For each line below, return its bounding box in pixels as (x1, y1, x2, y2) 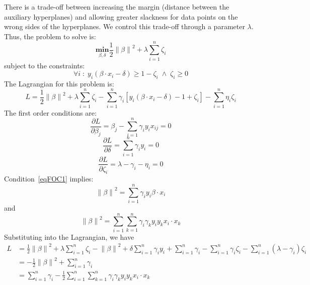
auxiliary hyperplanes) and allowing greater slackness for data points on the (4, 11, 238, 22)
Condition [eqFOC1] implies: (4, 173, 94, 184)
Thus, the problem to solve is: (4, 31, 96, 41)
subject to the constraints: (4, 60, 85, 70)
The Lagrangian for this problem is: (4, 78, 114, 88)
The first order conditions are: (4, 107, 97, 118)
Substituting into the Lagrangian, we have (4, 231, 134, 242)
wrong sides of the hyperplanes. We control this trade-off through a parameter (4, 21, 245, 32)
